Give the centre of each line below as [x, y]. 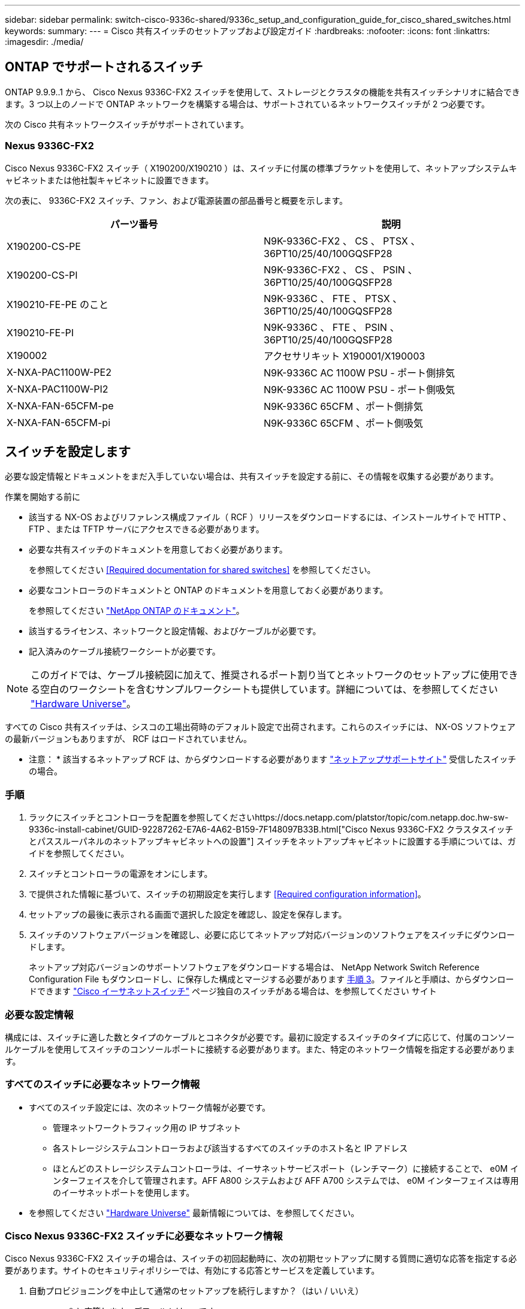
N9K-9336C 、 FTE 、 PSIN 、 [332, 327]
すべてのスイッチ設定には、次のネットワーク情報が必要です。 [150, 1107]
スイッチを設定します [68, 452]
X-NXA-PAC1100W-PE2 [59, 372]
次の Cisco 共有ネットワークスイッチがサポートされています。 [127, 124]
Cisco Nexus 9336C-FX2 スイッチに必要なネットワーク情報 [144, 1236]
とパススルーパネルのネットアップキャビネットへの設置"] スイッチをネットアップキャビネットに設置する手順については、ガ [272, 841]
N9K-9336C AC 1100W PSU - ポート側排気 [360, 373]
